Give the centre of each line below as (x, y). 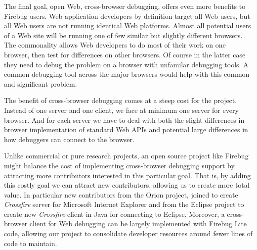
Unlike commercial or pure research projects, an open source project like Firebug (126, 156)
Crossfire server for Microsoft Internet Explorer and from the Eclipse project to (124, 204)
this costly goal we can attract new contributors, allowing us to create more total (127, 185)
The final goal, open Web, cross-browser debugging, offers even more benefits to (125, 6)
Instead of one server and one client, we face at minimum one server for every (121, 110)
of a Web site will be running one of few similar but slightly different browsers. (123, 35)
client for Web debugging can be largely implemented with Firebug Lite (138, 224)
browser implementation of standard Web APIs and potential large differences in (126, 129)
